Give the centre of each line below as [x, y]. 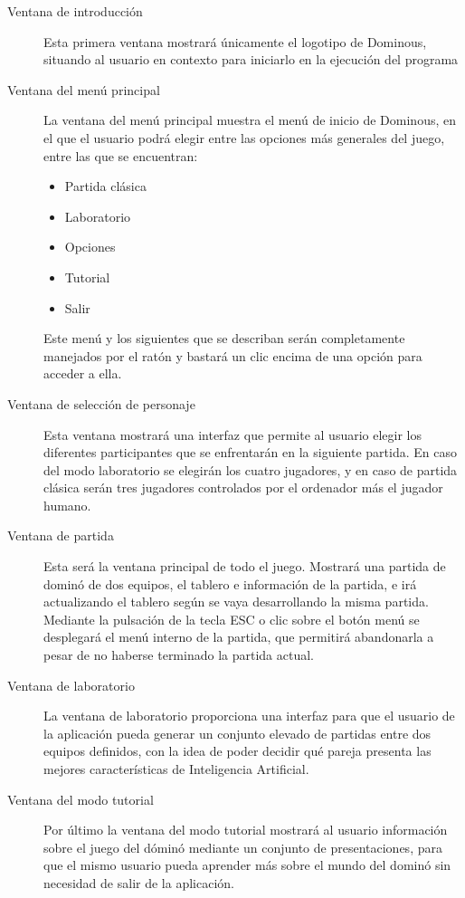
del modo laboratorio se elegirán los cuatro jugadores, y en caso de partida [251, 469]
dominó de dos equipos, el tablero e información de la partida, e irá [230, 583]
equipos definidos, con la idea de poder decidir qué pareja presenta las [237, 751]
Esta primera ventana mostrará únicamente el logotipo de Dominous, [235, 41]
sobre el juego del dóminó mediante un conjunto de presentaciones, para [243, 847]
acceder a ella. [83, 373]
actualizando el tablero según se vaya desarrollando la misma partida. [236, 602]
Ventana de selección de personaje [101, 403]
